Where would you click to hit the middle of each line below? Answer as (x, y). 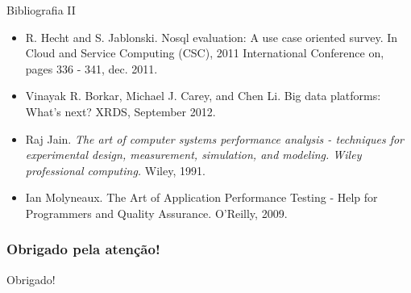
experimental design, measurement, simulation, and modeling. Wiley (193, 155)
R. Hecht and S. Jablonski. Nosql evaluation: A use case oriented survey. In (212, 37)
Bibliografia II (41, 10)
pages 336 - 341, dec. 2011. (91, 68)
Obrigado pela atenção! (83, 249)
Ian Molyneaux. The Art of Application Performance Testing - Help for (201, 197)
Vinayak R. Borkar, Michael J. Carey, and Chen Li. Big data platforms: (203, 96)
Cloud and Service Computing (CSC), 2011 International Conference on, (205, 53)
